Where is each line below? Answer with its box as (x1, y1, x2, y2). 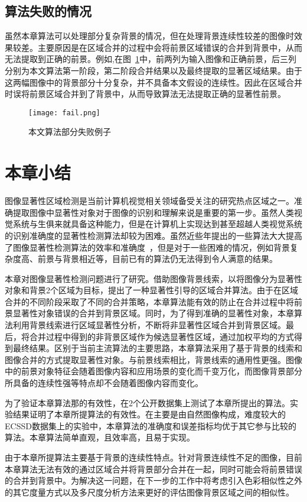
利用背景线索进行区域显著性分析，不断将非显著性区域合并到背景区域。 (12, 319, 286, 331)
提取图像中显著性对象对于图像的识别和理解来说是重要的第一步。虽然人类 (12, 206, 294, 218)
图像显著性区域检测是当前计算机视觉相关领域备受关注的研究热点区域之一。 (5, 195, 294, 207)
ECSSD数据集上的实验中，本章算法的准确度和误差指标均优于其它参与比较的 (5, 419, 296, 432)
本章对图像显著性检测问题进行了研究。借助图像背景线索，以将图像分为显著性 (5, 272, 302, 284)
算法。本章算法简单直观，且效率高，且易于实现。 (5, 431, 195, 443)
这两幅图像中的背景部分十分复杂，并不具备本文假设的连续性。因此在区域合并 (5, 76, 302, 88)
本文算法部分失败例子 (28, 125, 111, 138)
